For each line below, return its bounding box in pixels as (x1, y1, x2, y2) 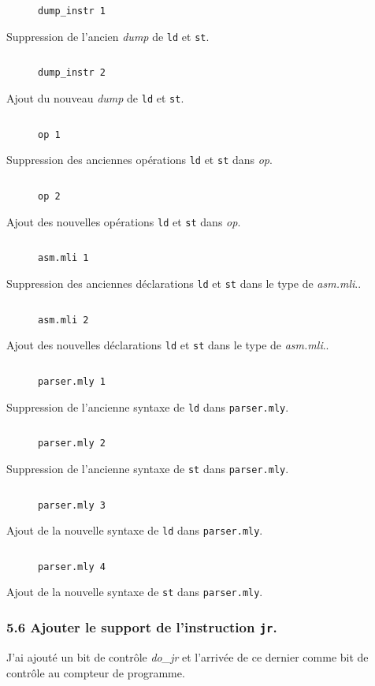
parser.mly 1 (38, 375, 106, 387)
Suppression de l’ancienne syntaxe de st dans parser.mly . (6, 460, 289, 476)
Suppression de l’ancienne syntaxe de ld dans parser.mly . (6, 398, 289, 415)
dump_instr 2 (38, 67, 106, 79)
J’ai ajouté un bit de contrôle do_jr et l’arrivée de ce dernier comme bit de (6, 648, 369, 665)
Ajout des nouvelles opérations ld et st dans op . (6, 213, 241, 229)
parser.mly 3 (38, 499, 106, 511)
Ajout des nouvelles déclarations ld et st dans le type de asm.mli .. (6, 337, 329, 353)
